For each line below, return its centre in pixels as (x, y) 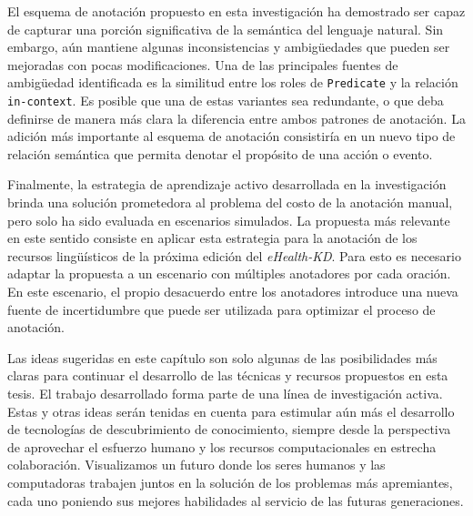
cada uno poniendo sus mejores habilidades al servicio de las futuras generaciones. (236, 500)
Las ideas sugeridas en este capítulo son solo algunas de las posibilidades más (222, 357)
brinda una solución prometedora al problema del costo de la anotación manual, (230, 202)
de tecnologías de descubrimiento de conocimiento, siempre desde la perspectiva (229, 429)
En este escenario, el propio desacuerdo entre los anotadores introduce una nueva (233, 292)
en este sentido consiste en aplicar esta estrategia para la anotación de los (212, 238)
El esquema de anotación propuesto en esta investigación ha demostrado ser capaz (236, 11)
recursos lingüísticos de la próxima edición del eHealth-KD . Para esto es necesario (234, 255)
